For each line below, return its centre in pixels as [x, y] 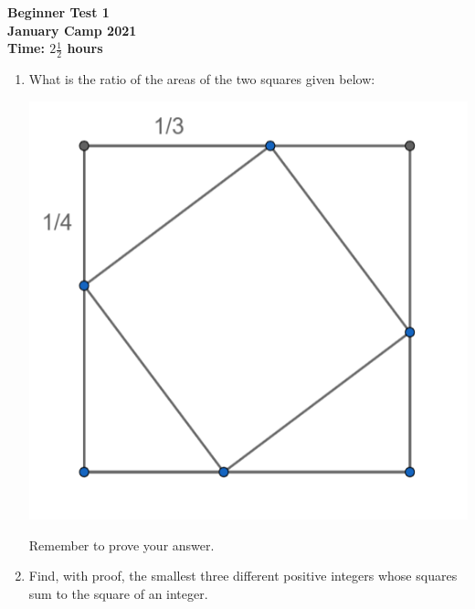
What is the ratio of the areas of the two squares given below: [202, 79]
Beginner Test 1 [58, 12]
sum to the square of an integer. [118, 593]
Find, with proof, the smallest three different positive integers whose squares [243, 576]
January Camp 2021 [72, 30]
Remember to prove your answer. [121, 545]
